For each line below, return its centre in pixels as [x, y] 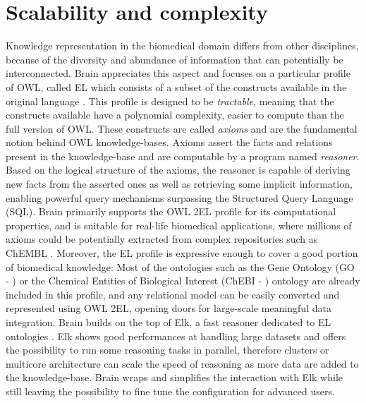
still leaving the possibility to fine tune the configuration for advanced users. [170, 391]
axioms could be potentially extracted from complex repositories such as [162, 239]
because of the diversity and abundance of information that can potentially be [175, 59]
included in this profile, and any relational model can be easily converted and [173, 294]
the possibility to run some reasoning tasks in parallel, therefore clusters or [167, 350]
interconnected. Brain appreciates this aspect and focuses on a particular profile [178, 73]
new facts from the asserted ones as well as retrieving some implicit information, [179, 184]
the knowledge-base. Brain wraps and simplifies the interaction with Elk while [174, 377]
